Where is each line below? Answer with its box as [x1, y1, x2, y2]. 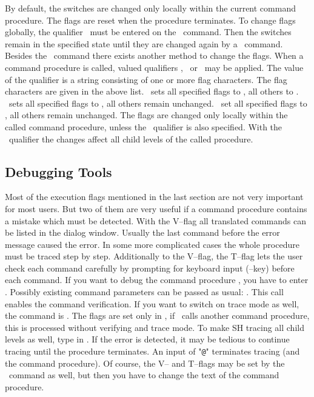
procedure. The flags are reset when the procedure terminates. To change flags [5, 13, 296, 26]
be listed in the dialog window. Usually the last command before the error [5, 226, 280, 239]
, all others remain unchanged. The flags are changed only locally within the [5, 108, 288, 121]
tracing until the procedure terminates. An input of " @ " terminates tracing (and [5, 345, 300, 358]
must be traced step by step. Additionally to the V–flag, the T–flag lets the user [5, 250, 303, 262]
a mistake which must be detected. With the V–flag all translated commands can [5, 214, 306, 227]
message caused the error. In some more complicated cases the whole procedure [5, 238, 299, 250]
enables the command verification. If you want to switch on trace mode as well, [5, 297, 299, 310]
